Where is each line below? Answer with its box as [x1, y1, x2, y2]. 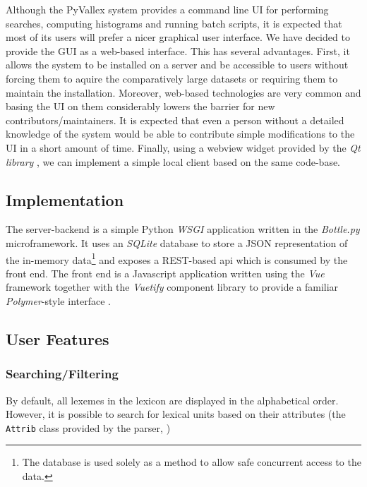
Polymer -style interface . [6, 293, 111, 308]
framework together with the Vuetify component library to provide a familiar [6, 279, 339, 294]
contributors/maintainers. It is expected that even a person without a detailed [6, 112, 344, 127]
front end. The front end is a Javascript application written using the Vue [6, 265, 325, 280]
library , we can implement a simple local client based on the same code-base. [6, 154, 341, 169]
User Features [6, 327, 109, 349]
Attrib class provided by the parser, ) [6, 420, 171, 435]
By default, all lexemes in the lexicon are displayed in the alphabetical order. [6, 392, 339, 407]
